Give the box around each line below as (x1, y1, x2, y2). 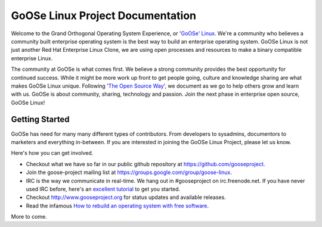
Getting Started (11, 114, 70, 125)
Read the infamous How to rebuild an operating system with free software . (26, 202, 209, 209)
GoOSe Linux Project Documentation (11, 9, 197, 22)
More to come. (11, 213, 47, 220)
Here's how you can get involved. (11, 150, 94, 157)
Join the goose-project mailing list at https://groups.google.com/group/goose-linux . (26, 169, 232, 176)
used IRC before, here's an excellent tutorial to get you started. (26, 185, 180, 192)
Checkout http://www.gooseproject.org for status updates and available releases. (26, 194, 226, 201)
